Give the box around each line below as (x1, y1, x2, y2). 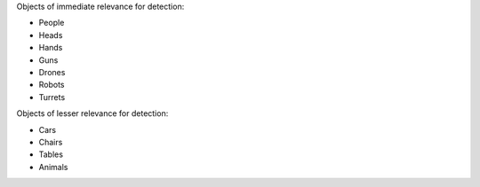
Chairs (38, 136, 63, 147)
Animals (38, 161, 68, 172)
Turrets (38, 91, 66, 102)
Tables (38, 149, 64, 160)
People (38, 18, 65, 28)
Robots (38, 80, 65, 90)
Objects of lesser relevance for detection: (16, 108, 169, 119)
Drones (38, 66, 66, 77)
